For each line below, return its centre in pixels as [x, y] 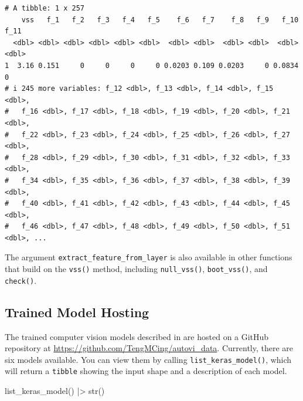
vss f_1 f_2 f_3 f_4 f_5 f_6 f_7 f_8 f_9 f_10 [160, 20]
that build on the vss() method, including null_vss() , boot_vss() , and [136, 269]
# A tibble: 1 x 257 [45, 8]
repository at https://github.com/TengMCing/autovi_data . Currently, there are [149, 348]
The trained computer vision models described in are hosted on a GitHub [137, 336]
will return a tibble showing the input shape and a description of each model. [146, 371]
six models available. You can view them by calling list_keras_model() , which [148, 359]
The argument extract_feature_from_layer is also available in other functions [149, 257]
